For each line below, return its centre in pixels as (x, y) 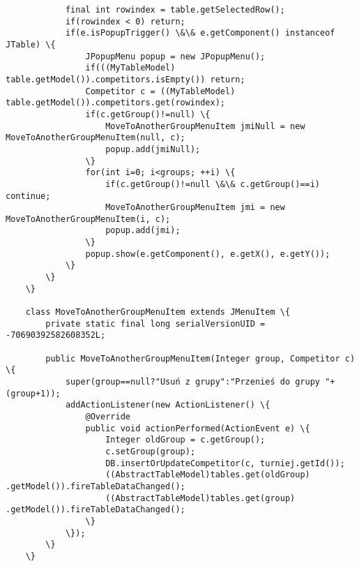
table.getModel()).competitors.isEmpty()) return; (125, 79)
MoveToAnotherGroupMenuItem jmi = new (195, 208)
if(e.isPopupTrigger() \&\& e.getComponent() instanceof (200, 33)
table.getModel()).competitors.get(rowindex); (115, 103)
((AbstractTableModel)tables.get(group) (200, 498)
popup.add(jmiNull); (153, 149)
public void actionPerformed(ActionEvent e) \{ (198, 428)
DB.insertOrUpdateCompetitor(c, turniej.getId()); (225, 463)
